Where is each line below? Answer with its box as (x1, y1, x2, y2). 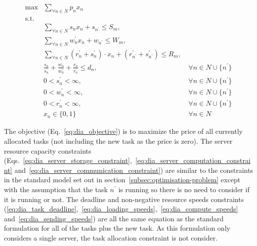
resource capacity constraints (4, 145, 91, 156)
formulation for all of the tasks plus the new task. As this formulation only (4, 223, 230, 233)
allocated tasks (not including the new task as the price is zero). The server (4, 136, 233, 146)
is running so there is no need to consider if (118, 184, 250, 194)
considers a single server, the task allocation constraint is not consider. (4, 232, 218, 243)
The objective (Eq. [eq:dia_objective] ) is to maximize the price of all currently (4, 126, 243, 136)
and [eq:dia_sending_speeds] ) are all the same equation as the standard (4, 213, 224, 223)
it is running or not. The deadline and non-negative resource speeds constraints (4, 194, 244, 204)
